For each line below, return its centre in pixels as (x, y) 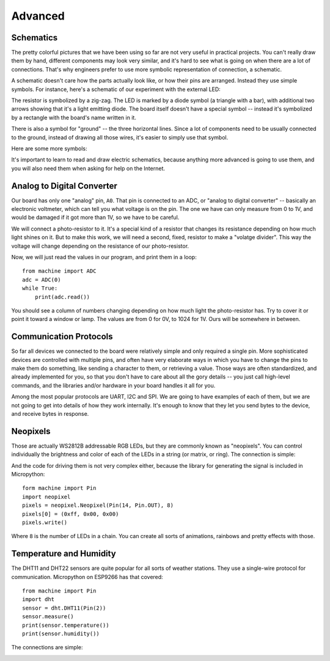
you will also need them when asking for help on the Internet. (88, 168)
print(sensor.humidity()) (61, 634)
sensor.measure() (48, 617)
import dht (38, 600)
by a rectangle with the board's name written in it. (74, 117)
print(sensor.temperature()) (66, 625)
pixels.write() (45, 523)
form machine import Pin (59, 488)
